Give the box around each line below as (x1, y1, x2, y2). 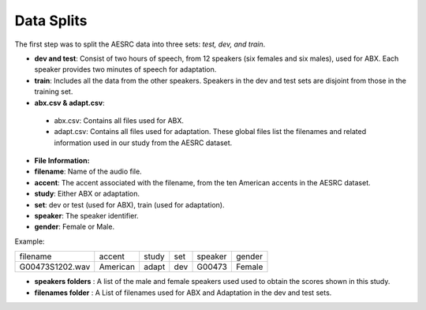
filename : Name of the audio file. (34, 166, 142, 177)
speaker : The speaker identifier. (34, 211, 139, 221)
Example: (14, 237, 45, 246)
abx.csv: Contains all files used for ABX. (54, 115, 185, 125)
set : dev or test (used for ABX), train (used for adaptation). (34, 200, 225, 209)
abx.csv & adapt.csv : (34, 98, 106, 107)
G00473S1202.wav (19, 261, 91, 272)
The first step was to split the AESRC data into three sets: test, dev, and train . (14, 39, 266, 49)
